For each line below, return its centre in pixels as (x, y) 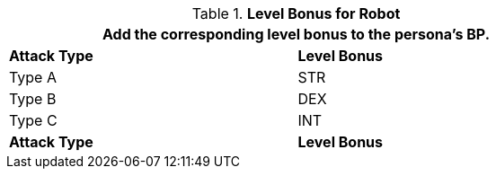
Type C (33, 120)
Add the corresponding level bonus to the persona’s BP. (296, 34)
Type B (33, 99)
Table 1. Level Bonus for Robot (296, 13)
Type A (33, 77)
